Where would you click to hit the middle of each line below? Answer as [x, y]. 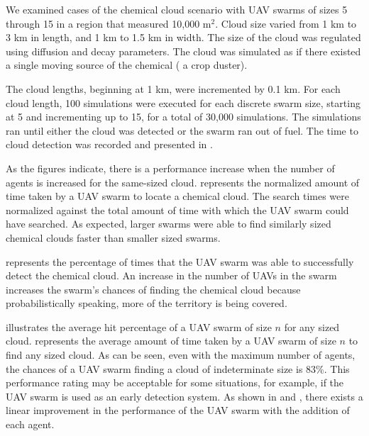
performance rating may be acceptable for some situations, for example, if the [175, 382]
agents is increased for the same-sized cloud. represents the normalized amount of [183, 182]
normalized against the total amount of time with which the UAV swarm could [177, 209]
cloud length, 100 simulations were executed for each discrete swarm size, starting [183, 102]
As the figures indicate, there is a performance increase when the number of [170, 168]
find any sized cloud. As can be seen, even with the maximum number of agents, [181, 355]
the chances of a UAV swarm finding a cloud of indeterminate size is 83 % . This [178, 368]
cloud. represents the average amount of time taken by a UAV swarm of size [171, 341]
